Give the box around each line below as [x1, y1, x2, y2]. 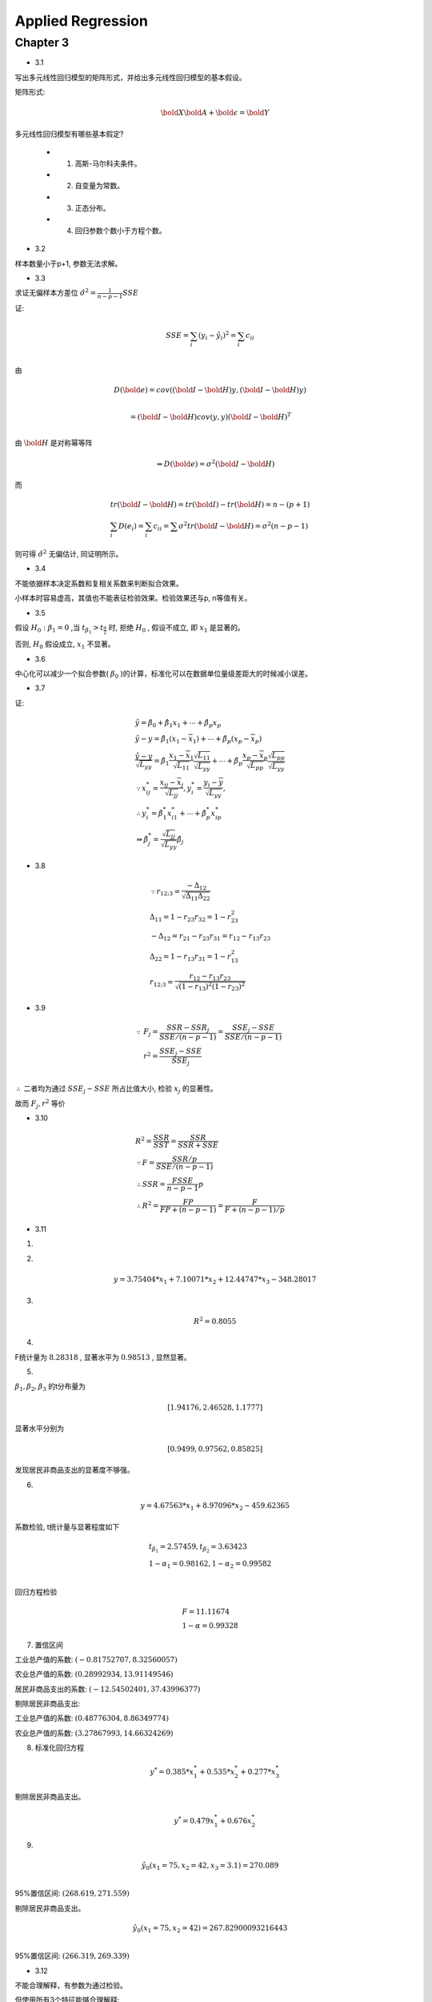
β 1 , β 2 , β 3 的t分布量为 [14, 1381, 86, 1393]
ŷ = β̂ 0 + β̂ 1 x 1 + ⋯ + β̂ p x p [134, 718, 222, 729]
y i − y [203, 778, 224, 789]
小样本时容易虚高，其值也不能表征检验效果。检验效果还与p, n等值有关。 [14, 593, 252, 603]
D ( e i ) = [118, 521, 144, 533]
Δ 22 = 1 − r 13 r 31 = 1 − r [149, 951, 231, 963]
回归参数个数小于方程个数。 [74, 225, 166, 235]
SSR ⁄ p [172, 1155, 198, 1164]
